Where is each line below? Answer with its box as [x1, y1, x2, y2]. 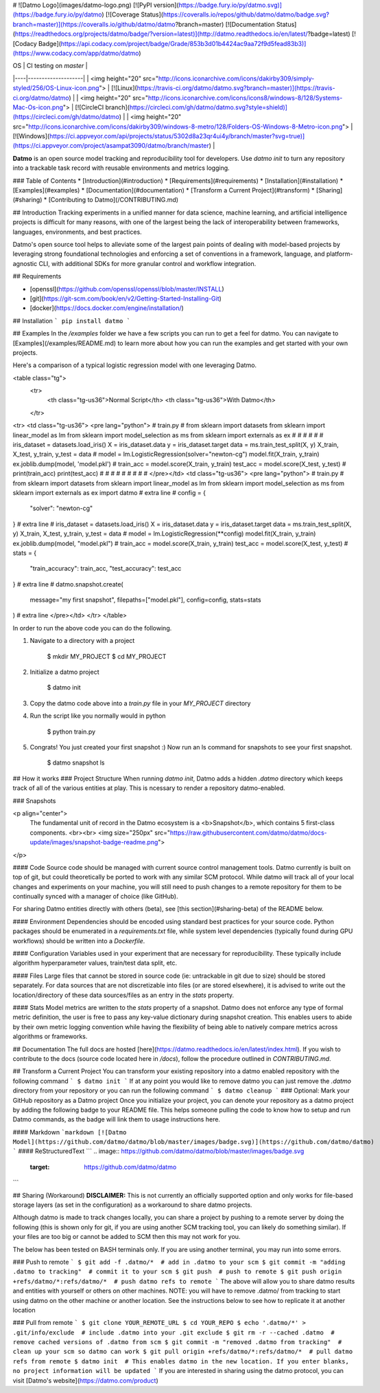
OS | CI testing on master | [12, 62, 88, 70]
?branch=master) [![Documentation [175, 20, 275, 28]
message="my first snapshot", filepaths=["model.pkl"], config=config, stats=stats [29, 595, 261, 604]
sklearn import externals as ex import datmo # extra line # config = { [12, 488, 206, 496]
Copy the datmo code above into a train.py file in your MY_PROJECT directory [29, 699, 251, 708]
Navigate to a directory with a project [29, 637, 135, 645]
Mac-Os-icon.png [12, 103, 63, 111]
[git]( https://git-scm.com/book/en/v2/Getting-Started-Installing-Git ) [29, 294, 222, 303]
